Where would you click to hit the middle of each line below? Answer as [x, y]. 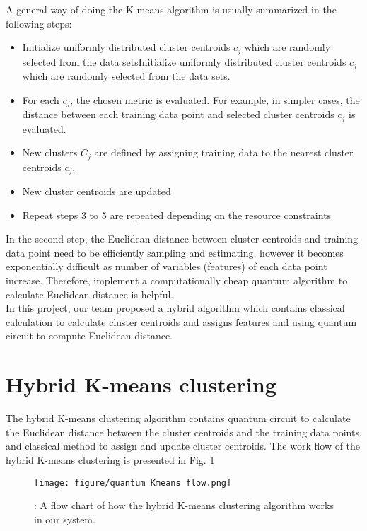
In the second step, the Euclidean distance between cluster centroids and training [182, 239]
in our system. [65, 519]
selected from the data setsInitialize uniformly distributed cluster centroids [184, 61]
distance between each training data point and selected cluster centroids [178, 114]
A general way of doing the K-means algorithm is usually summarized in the [171, 9]
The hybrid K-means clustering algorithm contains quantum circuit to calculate [178, 418]
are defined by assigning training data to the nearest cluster [224, 152]
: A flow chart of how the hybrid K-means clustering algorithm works [184, 505]
